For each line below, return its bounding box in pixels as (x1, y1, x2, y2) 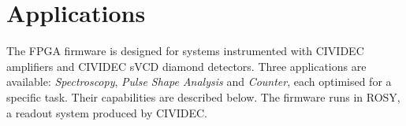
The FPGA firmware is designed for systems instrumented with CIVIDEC (6, 43, 364, 59)
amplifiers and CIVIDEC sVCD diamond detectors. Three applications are (6, 57, 367, 74)
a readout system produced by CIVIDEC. (6, 104, 207, 120)
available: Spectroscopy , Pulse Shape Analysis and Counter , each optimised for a (6, 73, 392, 90)
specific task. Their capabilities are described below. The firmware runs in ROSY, (6, 88, 400, 105)
